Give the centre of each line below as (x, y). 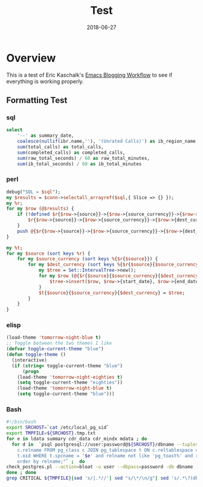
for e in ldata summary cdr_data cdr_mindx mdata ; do (77, 439)
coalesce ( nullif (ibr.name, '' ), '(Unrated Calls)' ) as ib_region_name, (108, 142)
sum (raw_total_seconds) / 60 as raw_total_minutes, (83, 158)
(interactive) (29, 360)
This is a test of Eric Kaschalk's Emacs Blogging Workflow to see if (89, 75)
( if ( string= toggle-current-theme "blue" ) (67, 366)
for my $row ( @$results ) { (40, 209)
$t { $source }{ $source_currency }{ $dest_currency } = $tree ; (112, 293)
